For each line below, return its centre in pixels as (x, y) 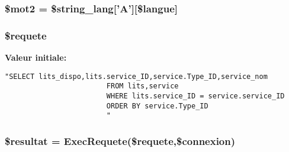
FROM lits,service (142, 86)
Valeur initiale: (36, 57)
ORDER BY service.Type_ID (157, 106)
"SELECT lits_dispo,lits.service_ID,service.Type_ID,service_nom (136, 76)
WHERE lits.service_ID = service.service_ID (195, 96)
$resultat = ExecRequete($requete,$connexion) (120, 141)
